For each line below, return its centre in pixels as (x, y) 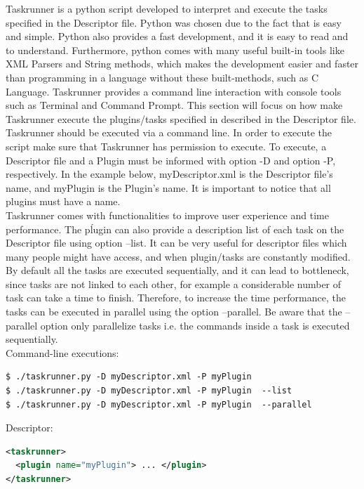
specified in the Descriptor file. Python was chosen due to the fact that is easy (174, 22)
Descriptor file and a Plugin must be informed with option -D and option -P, (171, 160)
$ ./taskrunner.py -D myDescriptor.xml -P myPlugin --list (149, 391)
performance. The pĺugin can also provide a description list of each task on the (175, 229)
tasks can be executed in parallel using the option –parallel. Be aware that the (174, 312)
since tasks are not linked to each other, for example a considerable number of (174, 283)
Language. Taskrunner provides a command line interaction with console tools (174, 91)
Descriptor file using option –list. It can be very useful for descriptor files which (176, 243)
